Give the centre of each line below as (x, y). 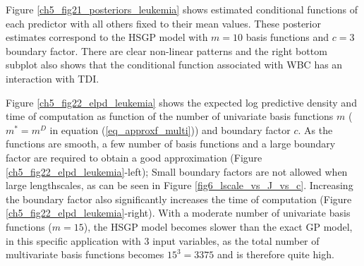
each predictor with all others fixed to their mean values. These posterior (163, 23)
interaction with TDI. (53, 78)
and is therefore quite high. (276, 254)
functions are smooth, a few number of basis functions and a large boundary (171, 144)
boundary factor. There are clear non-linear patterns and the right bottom (166, 50)
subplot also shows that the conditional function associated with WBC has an (174, 65)
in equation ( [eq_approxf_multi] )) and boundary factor (170, 129)
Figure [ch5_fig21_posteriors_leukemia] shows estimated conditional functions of (182, 9)
